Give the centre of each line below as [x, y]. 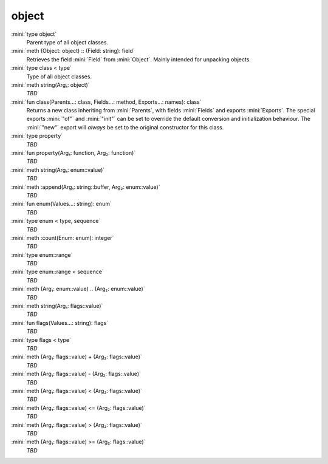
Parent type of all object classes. [67, 42]
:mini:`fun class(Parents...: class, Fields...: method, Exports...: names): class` [106, 102]
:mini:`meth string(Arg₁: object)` [51, 84]
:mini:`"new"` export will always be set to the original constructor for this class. [125, 127]
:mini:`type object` [34, 34]
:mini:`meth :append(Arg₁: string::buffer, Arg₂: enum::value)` [86, 187]
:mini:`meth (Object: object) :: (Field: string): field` [73, 51]
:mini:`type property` [37, 136]
